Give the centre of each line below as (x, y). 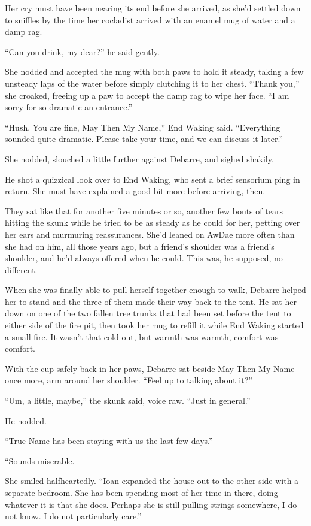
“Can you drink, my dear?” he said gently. (82, 51)
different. (21, 269)
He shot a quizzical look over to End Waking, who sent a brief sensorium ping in (153, 179)
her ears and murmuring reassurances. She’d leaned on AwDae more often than (150, 234)
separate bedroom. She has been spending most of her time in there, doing (141, 492)
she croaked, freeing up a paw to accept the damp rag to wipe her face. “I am (147, 95)
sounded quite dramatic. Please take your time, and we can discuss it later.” (144, 139)
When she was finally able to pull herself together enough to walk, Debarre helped (155, 290)
